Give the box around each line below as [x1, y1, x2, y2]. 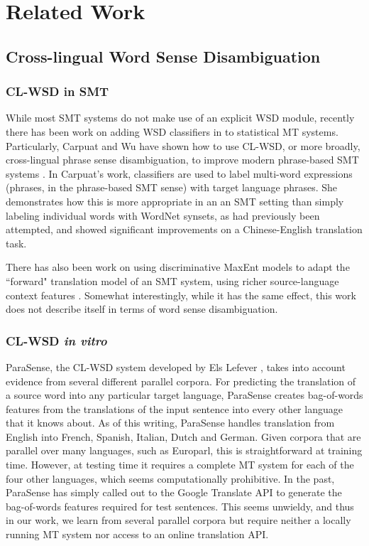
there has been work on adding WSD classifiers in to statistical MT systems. [6, 124, 338, 139]
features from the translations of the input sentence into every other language [6, 401, 343, 416]
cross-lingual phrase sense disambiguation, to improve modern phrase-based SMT [6, 152, 359, 167]
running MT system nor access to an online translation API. [6, 527, 269, 542]
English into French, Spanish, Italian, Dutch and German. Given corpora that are [6, 429, 361, 444]
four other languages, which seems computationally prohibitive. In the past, [6, 471, 335, 486]
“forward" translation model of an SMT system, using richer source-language [6, 273, 339, 288]
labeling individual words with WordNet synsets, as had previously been [6, 208, 320, 223]
